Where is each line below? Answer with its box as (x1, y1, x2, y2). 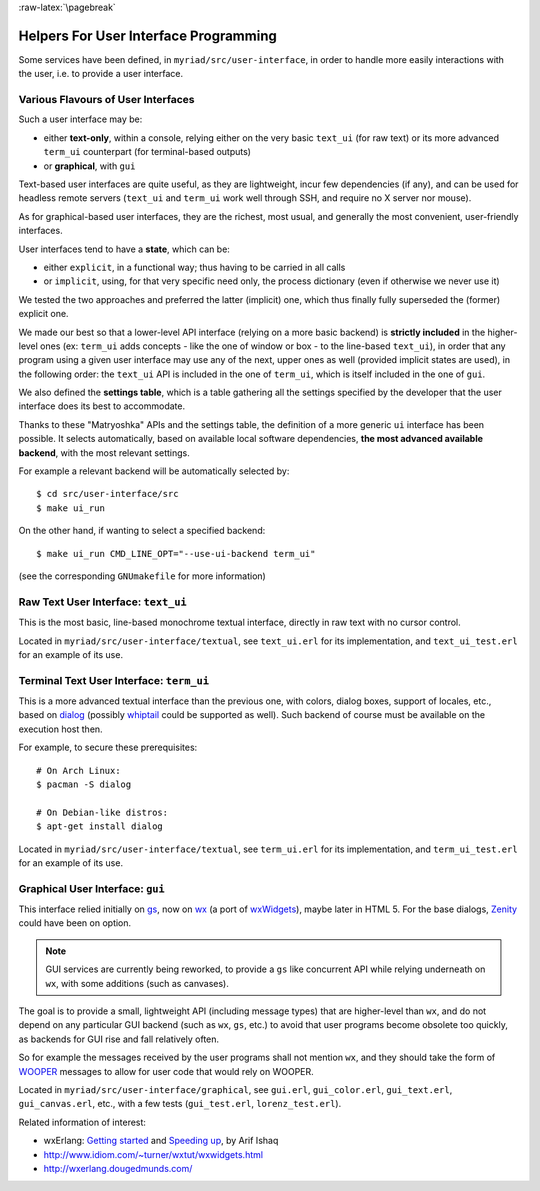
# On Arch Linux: (36, 765, 121, 776)
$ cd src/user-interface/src (36, 488, 179, 500)
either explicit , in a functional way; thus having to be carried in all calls (43, 261, 346, 273)
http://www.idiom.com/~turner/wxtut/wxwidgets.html (43, 1148, 264, 1160)
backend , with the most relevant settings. (18, 446, 190, 459)
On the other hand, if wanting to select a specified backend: (18, 525, 266, 537)
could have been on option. (18, 917, 132, 929)
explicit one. (18, 308, 69, 320)
